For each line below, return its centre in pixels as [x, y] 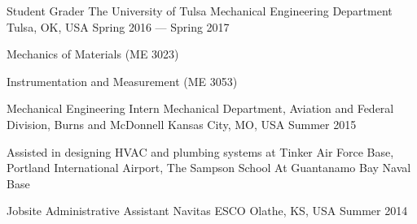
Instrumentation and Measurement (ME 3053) [122, 81]
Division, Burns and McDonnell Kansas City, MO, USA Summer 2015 [182, 124]
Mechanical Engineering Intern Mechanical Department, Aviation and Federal [200, 108]
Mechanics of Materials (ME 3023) [93, 54]
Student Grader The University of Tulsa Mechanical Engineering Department [200, 11]
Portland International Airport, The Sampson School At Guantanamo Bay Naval [209, 168]
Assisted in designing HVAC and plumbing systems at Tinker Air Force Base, [200, 151]
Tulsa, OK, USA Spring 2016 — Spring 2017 [118, 26]
